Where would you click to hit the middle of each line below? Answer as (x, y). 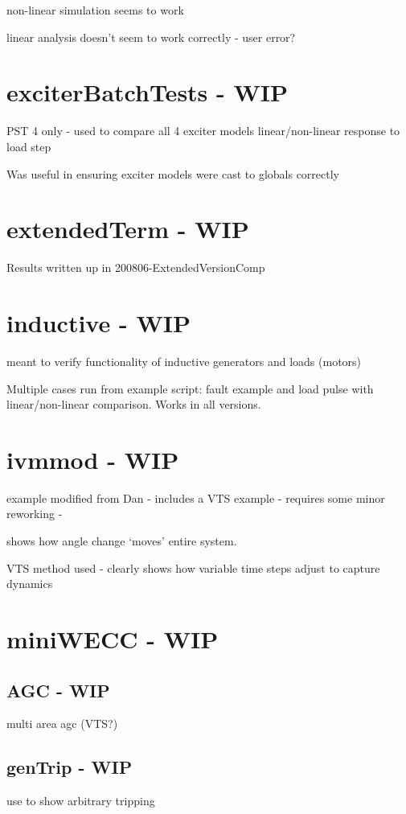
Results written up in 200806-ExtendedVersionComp (136, 267)
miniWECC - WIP (113, 639)
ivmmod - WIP (93, 459)
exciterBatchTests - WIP (148, 92)
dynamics (30, 584)
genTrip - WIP (70, 767)
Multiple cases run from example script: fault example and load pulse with (190, 388)
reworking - (35, 514)
